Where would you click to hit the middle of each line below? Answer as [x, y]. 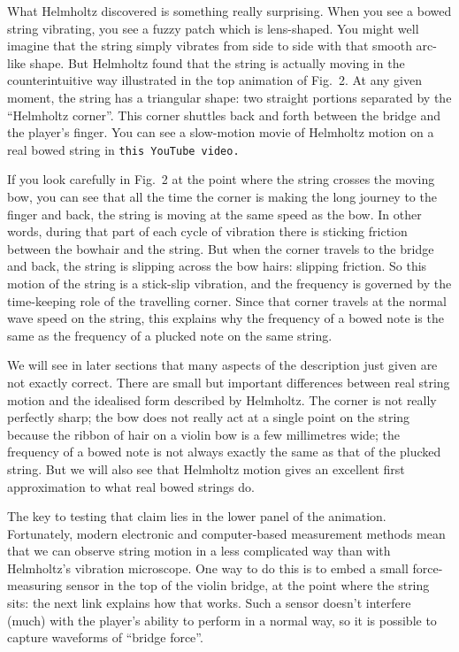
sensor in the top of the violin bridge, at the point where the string [248, 585]
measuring [35, 585]
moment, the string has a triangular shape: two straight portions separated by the [229, 97]
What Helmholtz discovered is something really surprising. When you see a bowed [229, 11]
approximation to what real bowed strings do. [131, 486]
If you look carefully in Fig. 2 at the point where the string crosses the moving [221, 179]
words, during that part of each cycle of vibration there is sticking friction [207, 231]
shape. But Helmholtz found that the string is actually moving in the [217, 62]
